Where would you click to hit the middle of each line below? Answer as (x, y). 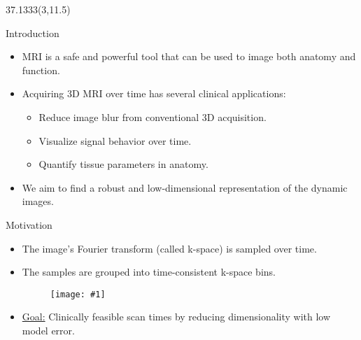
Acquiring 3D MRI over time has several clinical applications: (154, 93)
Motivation (29, 224)
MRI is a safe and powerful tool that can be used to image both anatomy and (189, 56)
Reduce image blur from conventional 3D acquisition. (153, 116)
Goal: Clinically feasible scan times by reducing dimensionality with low (176, 317)
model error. (48, 330)
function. (41, 70)
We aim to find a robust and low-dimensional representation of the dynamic (185, 187)
